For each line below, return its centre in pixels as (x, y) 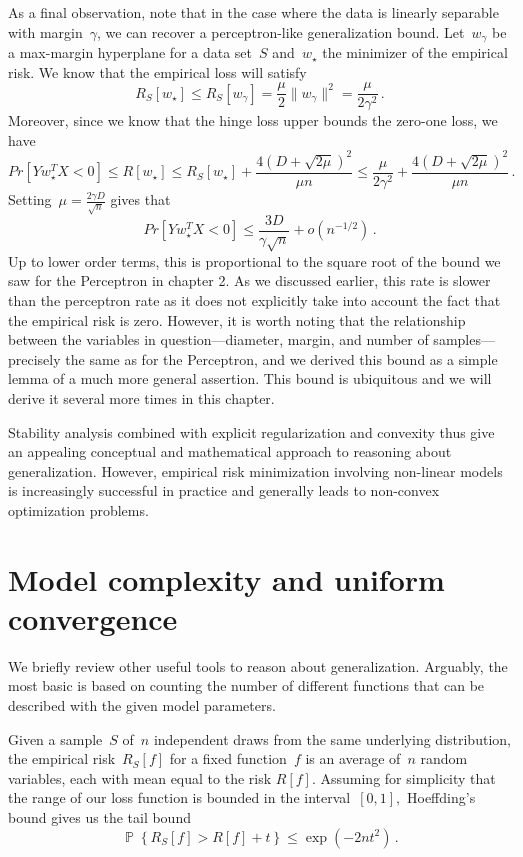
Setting (30, 199)
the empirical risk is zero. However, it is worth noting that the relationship (237, 319)
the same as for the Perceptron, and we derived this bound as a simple (281, 358)
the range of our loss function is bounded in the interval (179, 797)
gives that (140, 199)
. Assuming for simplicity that (403, 777)
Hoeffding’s (441, 797)
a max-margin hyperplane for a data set (130, 52)
